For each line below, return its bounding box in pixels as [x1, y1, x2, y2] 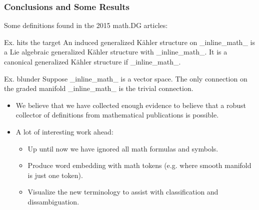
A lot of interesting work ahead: [15, 126, 113, 136]
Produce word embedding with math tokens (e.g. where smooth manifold [27, 160, 251, 170]
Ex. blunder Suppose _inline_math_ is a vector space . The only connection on [4, 73, 247, 83]
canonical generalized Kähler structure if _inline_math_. [4, 56, 181, 66]
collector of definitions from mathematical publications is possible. [15, 109, 219, 120]
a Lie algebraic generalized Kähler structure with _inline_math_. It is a [4, 46, 227, 57]
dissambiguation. [27, 196, 79, 206]
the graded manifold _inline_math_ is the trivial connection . [4, 83, 193, 93]
